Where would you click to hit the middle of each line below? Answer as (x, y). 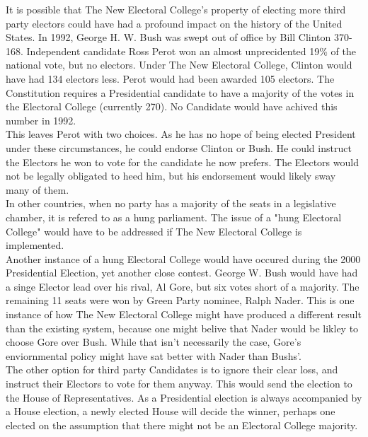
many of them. (38, 189)
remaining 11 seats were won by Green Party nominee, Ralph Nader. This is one (180, 300)
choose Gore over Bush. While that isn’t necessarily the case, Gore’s (154, 342)
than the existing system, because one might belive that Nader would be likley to (182, 328)
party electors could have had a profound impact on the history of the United (174, 23)
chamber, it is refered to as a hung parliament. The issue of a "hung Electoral (174, 217)
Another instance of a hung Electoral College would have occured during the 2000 (183, 258)
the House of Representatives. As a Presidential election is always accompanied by (184, 397)
